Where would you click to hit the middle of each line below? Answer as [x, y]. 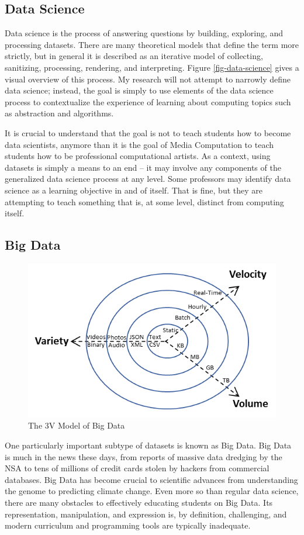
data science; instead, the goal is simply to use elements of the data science [139, 90]
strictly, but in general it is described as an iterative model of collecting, [134, 56]
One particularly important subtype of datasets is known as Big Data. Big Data [148, 445]
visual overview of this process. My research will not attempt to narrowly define [148, 79]
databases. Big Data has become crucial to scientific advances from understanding [151, 479]
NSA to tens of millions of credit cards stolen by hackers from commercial [137, 468]
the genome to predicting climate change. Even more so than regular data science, [152, 491]
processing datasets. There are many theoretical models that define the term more [152, 44]
